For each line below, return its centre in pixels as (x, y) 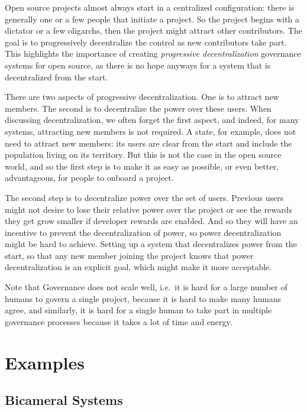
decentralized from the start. (56, 77)
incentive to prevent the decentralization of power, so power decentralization (143, 232)
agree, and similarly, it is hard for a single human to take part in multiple (138, 310)
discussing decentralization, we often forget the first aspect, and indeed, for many (152, 120)
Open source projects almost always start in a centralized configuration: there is (150, 7)
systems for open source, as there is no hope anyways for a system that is (138, 65)
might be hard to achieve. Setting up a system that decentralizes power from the (151, 244)
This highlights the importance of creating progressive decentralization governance (153, 53)
